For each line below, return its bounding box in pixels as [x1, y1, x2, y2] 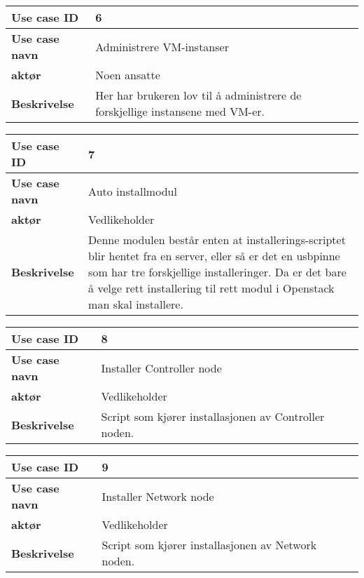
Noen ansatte [95, 67, 160, 83]
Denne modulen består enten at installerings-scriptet [88, 231, 346, 248]
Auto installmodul [88, 182, 177, 199]
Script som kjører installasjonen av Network [101, 537, 317, 553]
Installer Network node [101, 488, 214, 504]
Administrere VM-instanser [95, 38, 229, 55]
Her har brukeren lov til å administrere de [95, 87, 302, 103]
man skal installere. [88, 296, 183, 312]
